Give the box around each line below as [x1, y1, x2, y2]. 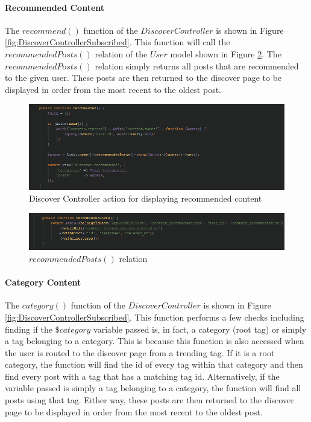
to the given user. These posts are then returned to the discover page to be [5, 71, 282, 84]
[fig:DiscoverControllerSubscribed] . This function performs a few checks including [5, 310, 304, 323]
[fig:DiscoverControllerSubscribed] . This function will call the [5, 36, 230, 48]
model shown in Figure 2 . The [170, 47, 281, 60]
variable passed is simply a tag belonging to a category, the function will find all [5, 382, 301, 394]
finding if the [5, 322, 52, 335]
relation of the [95, 47, 148, 60]
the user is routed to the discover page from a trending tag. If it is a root [5, 346, 275, 359]
